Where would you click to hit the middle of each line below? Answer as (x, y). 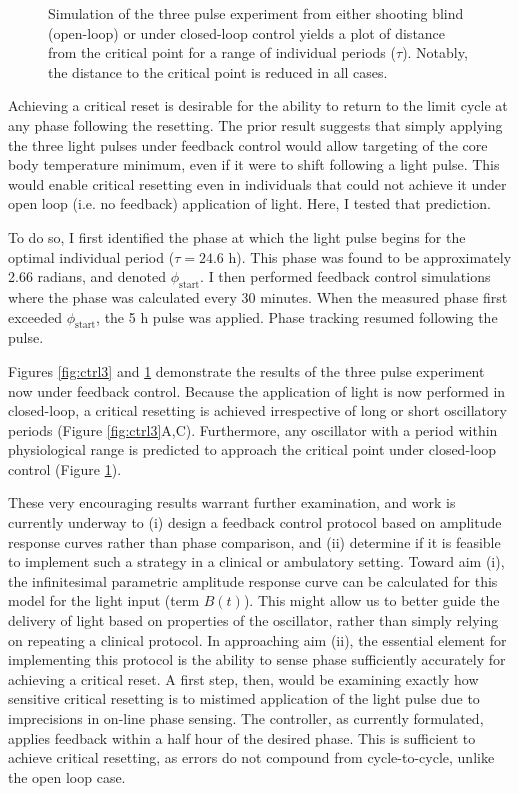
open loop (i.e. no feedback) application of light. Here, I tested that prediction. (249, 203)
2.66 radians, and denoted (87, 276)
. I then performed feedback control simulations (345, 276)
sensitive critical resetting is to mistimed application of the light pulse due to (244, 698)
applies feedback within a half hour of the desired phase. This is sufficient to (242, 737)
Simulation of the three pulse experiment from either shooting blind (256, 13)
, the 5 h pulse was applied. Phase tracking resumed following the (297, 316)
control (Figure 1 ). (65, 468)
